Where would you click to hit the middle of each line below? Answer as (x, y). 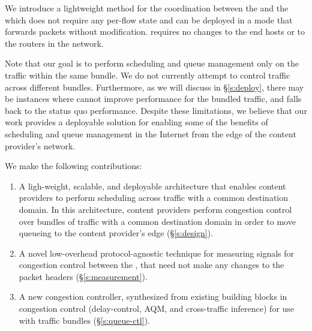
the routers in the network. (54, 43)
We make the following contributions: (73, 166)
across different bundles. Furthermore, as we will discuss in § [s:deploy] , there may (154, 87)
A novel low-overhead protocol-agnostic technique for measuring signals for (157, 253)
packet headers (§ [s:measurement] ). (83, 276)
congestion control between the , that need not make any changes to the (151, 265)
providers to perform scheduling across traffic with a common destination (154, 198)
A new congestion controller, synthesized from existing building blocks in (153, 297)
